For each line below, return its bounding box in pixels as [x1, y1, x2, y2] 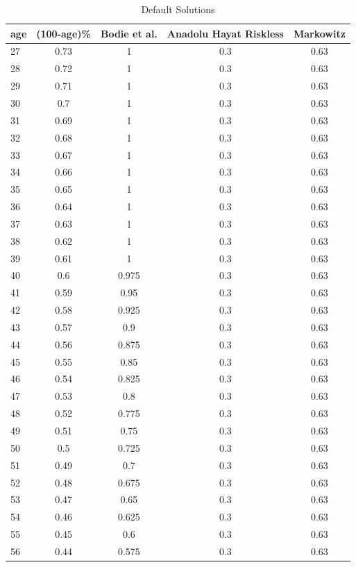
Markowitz [293, 26, 346, 40]
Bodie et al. [100, 26, 158, 40]
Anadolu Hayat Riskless [167, 26, 284, 40]
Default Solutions [141, 2, 215, 16]
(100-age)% [36, 26, 91, 40]
